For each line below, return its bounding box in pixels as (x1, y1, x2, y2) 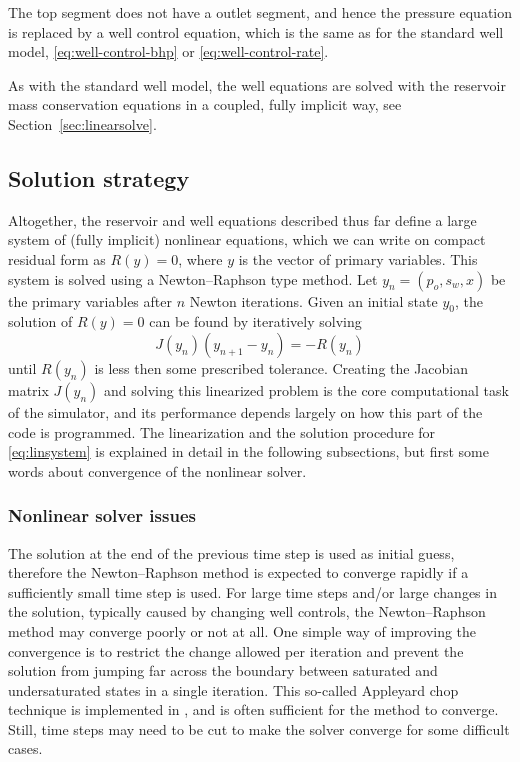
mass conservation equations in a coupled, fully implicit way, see (8, 94, 402, 115)
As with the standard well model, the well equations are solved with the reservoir (8, 74, 506, 95)
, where (178, 248, 223, 269)
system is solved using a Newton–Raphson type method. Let (8, 268, 378, 289)
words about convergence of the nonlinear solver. (8, 460, 307, 481)
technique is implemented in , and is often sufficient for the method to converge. (8, 699, 499, 720)
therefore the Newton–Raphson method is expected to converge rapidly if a (8, 562, 469, 583)
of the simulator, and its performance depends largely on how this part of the (8, 401, 483, 422)
